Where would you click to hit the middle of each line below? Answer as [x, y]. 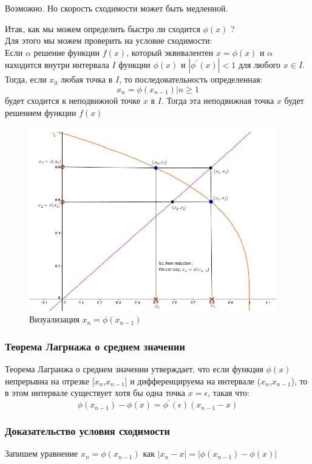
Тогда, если [26, 79]
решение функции [67, 52]
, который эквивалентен [170, 52]
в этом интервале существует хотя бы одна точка [95, 393]
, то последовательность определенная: [191, 79]
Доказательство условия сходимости [87, 431]
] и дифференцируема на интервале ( [193, 380]
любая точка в [86, 79]
